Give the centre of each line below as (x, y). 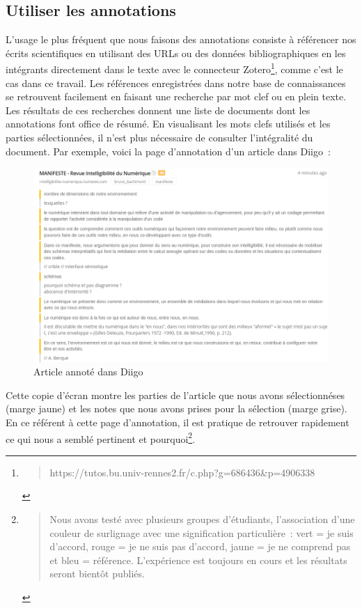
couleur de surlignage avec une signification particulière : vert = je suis (202, 532)
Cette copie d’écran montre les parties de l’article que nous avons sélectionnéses (175, 395)
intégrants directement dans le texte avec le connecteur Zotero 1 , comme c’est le (174, 68)
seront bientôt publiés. (97, 574)
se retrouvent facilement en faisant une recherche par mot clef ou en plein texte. (176, 96)
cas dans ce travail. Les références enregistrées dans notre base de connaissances (176, 83)
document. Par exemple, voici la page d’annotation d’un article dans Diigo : (168, 151)
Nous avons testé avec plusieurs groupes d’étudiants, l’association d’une (202, 519)
